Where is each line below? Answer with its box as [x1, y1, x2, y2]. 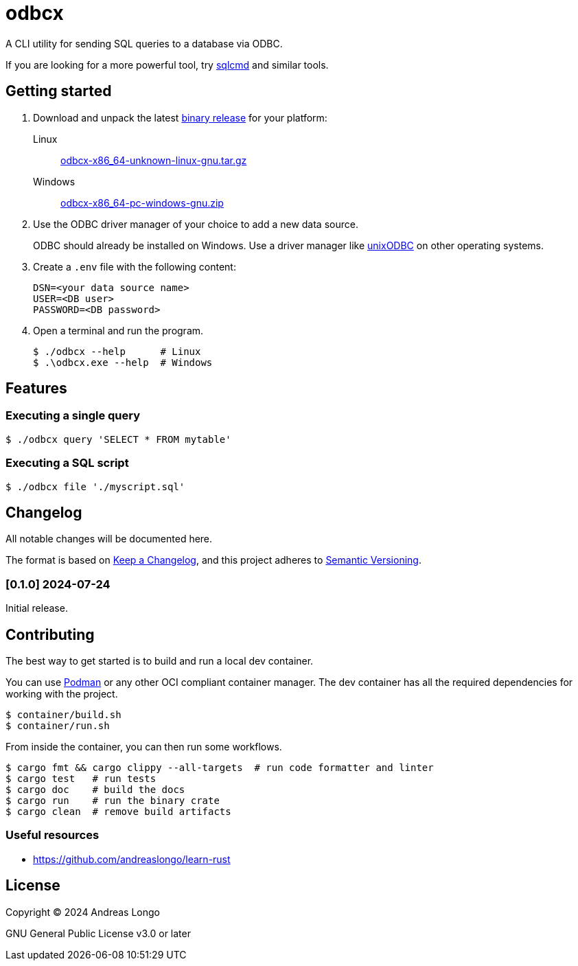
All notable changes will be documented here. [5, 533, 213, 545]
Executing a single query [5, 409, 141, 423]
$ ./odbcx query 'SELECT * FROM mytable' [5, 433, 231, 445]
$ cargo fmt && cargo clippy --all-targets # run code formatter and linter [5, 762, 434, 773]
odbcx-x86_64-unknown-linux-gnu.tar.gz [60, 154, 247, 166]
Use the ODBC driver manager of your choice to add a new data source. [33, 218, 358, 230]
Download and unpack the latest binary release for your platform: [33, 111, 327, 124]
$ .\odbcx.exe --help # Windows [33, 356, 213, 368]
